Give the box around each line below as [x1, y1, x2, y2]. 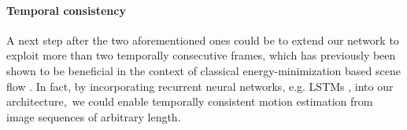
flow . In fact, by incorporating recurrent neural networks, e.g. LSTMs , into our [6, 78, 394, 94]
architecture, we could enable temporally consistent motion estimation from [6, 93, 373, 110]
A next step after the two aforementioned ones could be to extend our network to [6, 31, 399, 48]
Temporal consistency [6, 2, 126, 18]
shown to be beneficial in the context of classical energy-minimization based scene [6, 62, 401, 78]
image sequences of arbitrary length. [6, 108, 181, 125]
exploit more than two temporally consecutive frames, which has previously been [6, 47, 396, 63]
